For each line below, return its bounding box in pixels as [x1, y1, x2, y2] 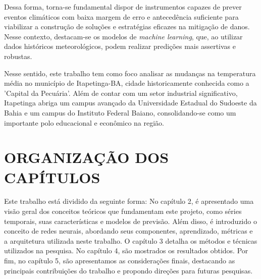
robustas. [4, 50, 32, 61]
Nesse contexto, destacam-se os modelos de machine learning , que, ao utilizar [4, 31, 243, 41]
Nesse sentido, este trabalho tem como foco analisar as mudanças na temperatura [4, 68, 256, 78]
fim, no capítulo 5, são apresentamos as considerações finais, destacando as [4, 255, 235, 265]
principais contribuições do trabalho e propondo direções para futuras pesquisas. [4, 265, 253, 275]
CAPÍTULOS [4, 166, 100, 187]
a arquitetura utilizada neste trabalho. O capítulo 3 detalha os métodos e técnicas [4, 235, 257, 246]
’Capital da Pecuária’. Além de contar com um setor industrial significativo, [4, 87, 238, 98]
